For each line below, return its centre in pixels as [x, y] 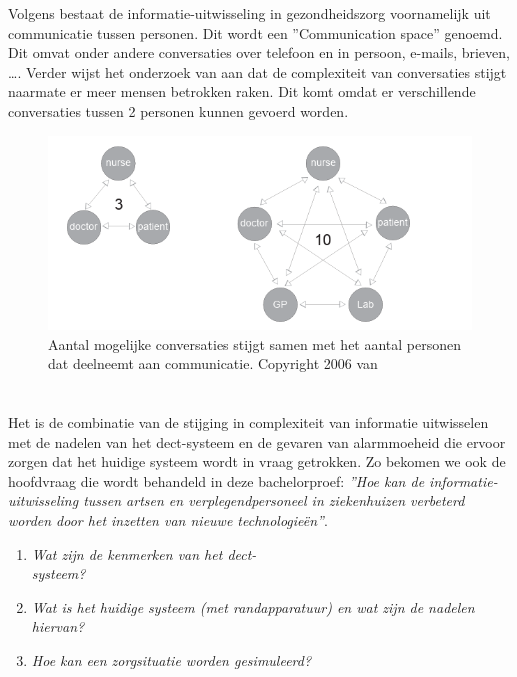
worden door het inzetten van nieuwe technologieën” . [168, 520]
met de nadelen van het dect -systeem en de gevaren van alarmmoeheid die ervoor [257, 441]
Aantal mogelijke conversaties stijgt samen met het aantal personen [255, 343]
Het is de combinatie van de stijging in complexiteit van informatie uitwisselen [248, 422]
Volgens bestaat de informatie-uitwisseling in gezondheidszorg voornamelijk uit [249, 13]
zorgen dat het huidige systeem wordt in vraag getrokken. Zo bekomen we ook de [257, 461]
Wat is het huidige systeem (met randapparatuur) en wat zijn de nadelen [253, 606]
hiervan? [58, 626]
